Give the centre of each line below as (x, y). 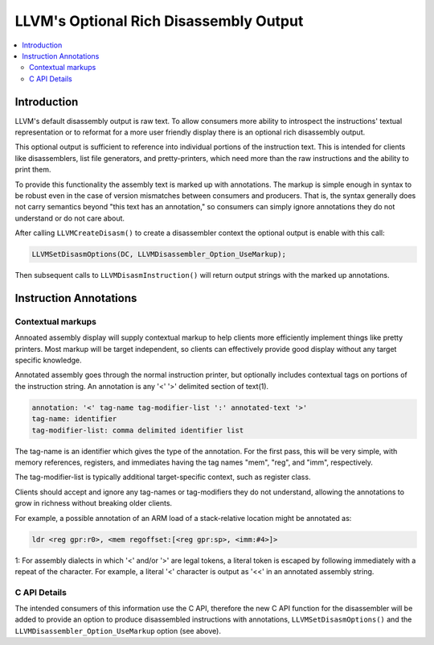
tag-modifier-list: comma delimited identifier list (138, 430)
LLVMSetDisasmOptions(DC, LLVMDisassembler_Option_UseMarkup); (159, 254)
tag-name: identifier (74, 419)
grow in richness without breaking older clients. (94, 503)
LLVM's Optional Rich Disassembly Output (159, 21)
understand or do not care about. (70, 218)
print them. (33, 170)
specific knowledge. (48, 360)
